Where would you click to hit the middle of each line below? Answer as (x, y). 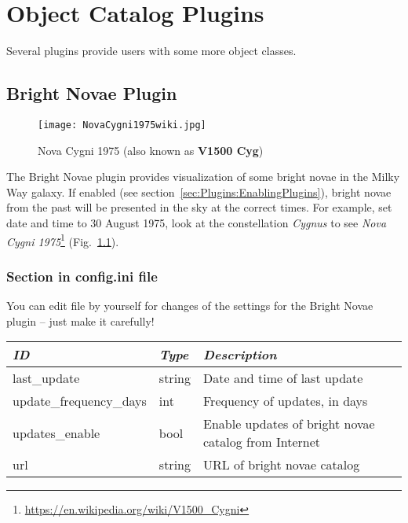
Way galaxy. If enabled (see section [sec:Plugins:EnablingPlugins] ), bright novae (199, 192)
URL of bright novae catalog (282, 465)
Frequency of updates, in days (286, 401)
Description (240, 355)
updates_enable (56, 433)
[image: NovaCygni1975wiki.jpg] (122, 125)
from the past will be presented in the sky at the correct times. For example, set (199, 207)
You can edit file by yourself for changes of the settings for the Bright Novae (190, 306)
